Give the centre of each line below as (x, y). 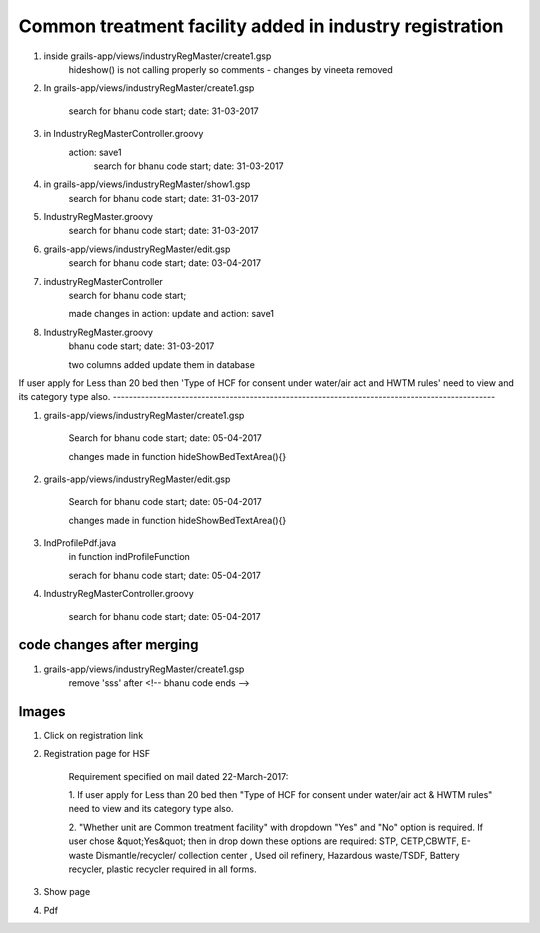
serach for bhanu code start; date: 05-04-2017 (165, 575)
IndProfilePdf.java (80, 543)
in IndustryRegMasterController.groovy (123, 134)
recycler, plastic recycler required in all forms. (162, 869)
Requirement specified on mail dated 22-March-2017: (178, 776)
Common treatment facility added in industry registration (261, 26)
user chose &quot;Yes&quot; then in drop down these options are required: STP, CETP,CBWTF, (264, 841)
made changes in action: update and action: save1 (171, 314)
